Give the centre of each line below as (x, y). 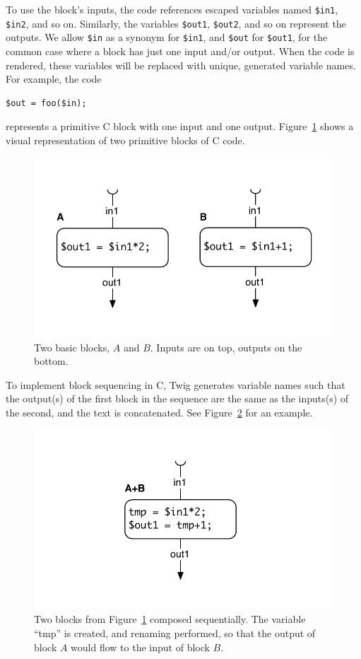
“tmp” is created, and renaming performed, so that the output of (175, 633)
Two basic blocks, (72, 347)
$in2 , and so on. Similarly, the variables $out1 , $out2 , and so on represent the (176, 23)
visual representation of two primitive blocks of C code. (125, 140)
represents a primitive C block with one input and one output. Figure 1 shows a (180, 126)
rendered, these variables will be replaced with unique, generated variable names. (181, 65)
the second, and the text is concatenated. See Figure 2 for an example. (159, 412)
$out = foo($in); (46, 103)
